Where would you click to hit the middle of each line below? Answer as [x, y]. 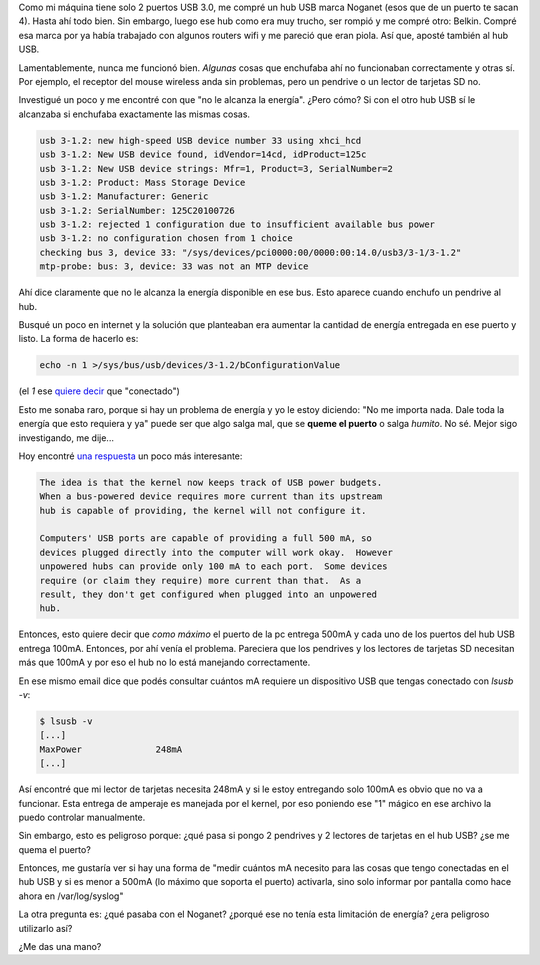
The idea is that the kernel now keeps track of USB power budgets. [211, 482]
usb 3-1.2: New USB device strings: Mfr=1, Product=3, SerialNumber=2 [216, 168]
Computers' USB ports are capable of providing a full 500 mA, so [205, 538]
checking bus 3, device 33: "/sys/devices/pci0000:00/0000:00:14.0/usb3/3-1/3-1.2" [250, 252]
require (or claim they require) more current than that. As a [200, 580]
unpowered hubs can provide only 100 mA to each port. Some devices [213, 566]
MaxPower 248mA [111, 749]
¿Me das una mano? [60, 947]
